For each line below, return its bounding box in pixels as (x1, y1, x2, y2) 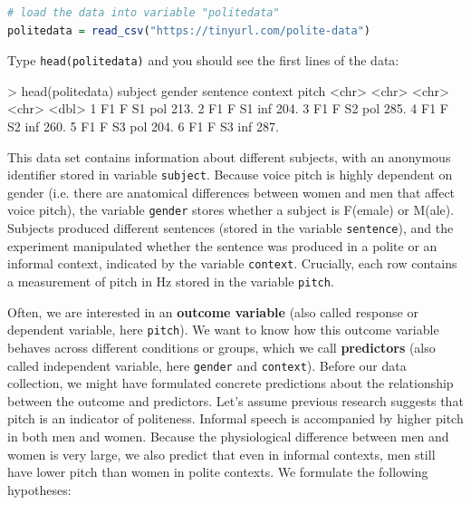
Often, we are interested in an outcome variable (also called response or (7, 302, 418, 321)
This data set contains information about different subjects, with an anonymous (7, 147, 451, 166)
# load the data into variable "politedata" (7, 6, 280, 19)
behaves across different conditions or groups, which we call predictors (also (7, 337, 436, 356)
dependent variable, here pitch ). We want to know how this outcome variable (7, 320, 439, 339)
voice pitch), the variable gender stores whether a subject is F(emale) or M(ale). (7, 200, 455, 219)
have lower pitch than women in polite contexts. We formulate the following (7, 462, 428, 481)
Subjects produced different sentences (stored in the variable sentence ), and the (7, 219, 454, 238)
